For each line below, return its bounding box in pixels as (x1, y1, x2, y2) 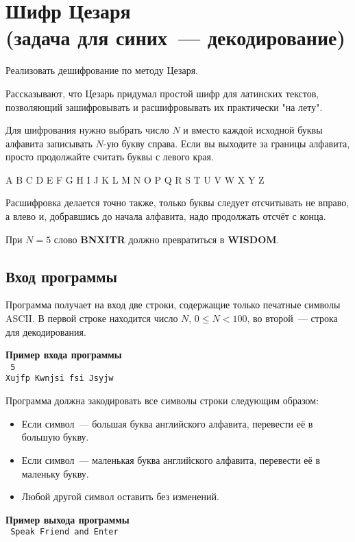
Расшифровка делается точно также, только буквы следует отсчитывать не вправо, (5, 195, 350, 210)
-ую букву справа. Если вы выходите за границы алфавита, (103, 136, 350, 150)
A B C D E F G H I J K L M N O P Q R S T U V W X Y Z (5, 172, 265, 186)
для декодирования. (5, 324, 86, 338)
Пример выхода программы (5, 512, 130, 526)
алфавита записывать (5, 136, 93, 150)
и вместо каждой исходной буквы (183, 123, 323, 137)
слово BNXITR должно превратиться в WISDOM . (53, 232, 280, 246)
